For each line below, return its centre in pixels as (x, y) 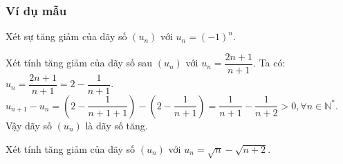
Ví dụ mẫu (36, 10)
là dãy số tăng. (117, 125)
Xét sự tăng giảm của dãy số (66, 36)
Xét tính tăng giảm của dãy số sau (79, 63)
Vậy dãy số (29, 125)
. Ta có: (269, 63)
